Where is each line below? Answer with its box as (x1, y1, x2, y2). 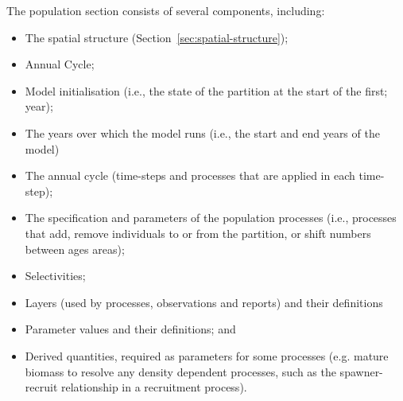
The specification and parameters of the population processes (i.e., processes (25, 209, 397, 226)
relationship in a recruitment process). (60, 379, 247, 395)
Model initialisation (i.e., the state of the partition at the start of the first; (25, 82, 388, 99)
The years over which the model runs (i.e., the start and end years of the (25, 124, 380, 141)
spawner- (339, 363, 383, 380)
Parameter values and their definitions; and (25, 321, 236, 337)
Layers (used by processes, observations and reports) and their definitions (25, 294, 383, 310)
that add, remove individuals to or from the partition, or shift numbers (25, 224, 371, 241)
